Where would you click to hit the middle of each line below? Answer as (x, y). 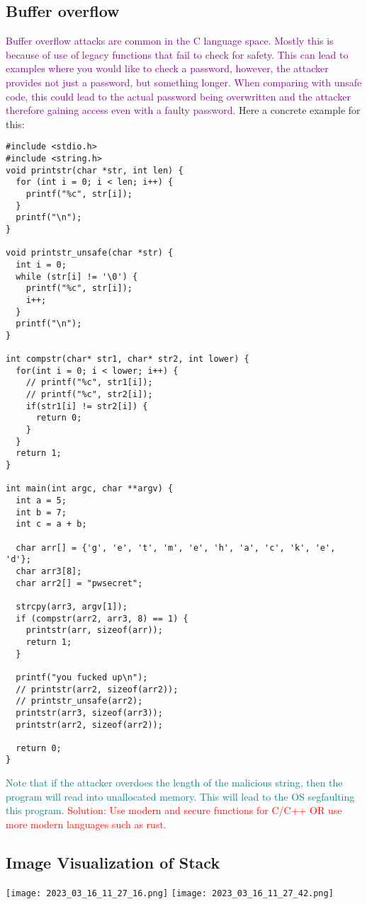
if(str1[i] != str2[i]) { (87, 406)
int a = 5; (41, 501)
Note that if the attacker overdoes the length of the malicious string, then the (174, 783)
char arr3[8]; (49, 571)
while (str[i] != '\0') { (77, 276)
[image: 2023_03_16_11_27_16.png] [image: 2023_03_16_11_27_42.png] (170, 893)
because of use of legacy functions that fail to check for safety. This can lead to (177, 54)
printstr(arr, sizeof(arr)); (94, 630)
